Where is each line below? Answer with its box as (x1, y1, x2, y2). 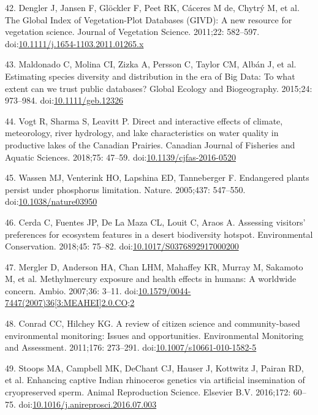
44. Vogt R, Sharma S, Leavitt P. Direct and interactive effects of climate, (5, 114, 283, 127)
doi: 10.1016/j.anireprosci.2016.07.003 (18, 397, 157, 410)
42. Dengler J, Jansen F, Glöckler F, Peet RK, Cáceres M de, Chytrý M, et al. (5, 1, 300, 13)
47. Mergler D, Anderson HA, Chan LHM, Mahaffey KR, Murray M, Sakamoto (5, 260, 303, 273)
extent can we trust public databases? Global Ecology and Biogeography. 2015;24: (5, 82, 312, 94)
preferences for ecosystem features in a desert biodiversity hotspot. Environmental (5, 227, 313, 240)
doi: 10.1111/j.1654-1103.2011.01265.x (5, 37, 144, 50)
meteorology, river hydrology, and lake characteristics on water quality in (5, 126, 279, 139)
